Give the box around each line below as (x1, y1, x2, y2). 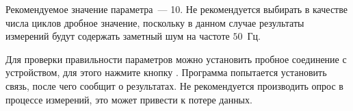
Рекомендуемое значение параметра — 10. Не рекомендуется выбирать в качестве (5, 2, 348, 16)
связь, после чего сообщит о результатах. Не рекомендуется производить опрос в (5, 78, 343, 92)
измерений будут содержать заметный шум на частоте (5, 29, 230, 43)
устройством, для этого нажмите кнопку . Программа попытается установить (5, 65, 327, 79)
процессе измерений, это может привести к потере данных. (5, 92, 252, 106)
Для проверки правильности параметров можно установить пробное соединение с (5, 51, 347, 66)
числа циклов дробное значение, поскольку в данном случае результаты (5, 15, 304, 29)
